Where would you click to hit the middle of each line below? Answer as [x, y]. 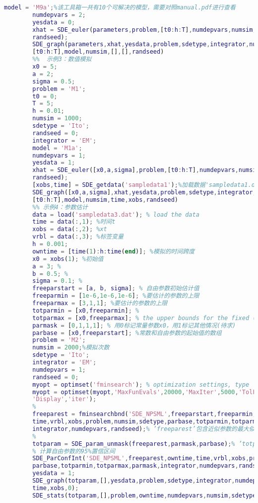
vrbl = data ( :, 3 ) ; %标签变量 [78, 237]
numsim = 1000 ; [57, 119]
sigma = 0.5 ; [54, 81]
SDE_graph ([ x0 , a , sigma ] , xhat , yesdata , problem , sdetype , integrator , [144, 192]
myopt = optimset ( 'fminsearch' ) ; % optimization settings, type [141, 384]
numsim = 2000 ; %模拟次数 [71, 348]
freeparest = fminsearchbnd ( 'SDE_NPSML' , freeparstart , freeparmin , [144, 414]
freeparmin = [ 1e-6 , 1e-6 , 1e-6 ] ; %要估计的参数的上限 [116, 296]
